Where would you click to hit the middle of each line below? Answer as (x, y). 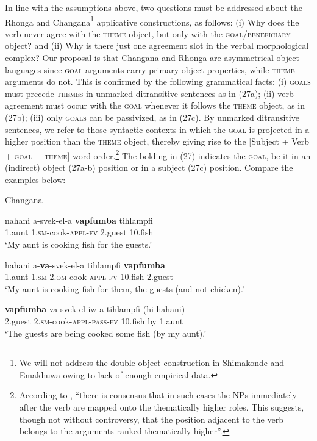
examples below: (35, 179)
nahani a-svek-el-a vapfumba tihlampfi (79, 220)
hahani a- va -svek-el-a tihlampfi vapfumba (85, 264)
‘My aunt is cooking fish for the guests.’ (79, 244)
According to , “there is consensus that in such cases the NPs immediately (158, 395)
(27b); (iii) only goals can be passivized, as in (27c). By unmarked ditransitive (152, 117)
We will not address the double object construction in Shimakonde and (152, 363)
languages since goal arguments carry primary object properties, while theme (150, 69)
